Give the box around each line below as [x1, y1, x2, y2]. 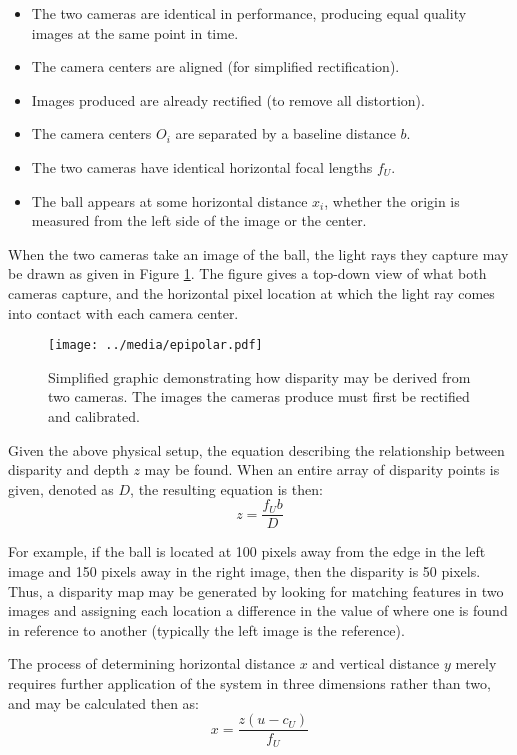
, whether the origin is [324, 190, 460, 211]
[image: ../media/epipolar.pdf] [48, 338, 263, 353]
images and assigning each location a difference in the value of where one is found [8, 600, 508, 621]
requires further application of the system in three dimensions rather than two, [8, 672, 491, 693]
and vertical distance [312, 653, 440, 674]
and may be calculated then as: [8, 692, 200, 713]
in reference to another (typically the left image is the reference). [8, 619, 405, 640]
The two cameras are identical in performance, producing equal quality [31, 3, 467, 23]
